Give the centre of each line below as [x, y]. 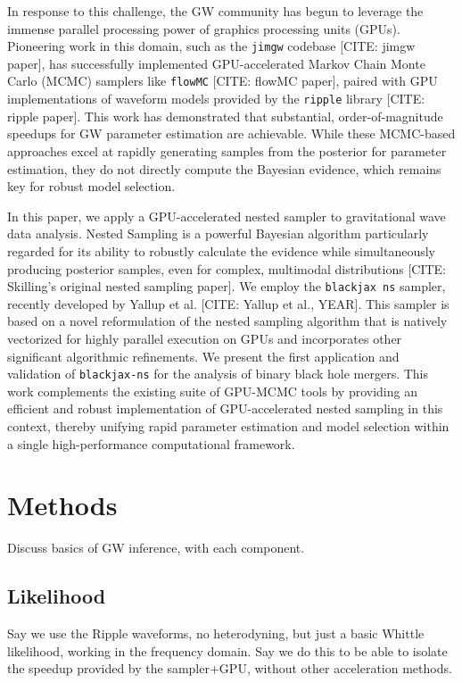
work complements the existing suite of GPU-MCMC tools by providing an [212, 391]
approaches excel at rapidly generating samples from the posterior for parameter [227, 150]
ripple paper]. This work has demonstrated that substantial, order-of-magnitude [225, 116]
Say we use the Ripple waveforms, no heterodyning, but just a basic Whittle [216, 633]
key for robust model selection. [91, 186]
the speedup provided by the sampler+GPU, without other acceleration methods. [230, 668]
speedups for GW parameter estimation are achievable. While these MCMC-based [231, 133]
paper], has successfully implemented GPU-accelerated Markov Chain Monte [216, 63]
